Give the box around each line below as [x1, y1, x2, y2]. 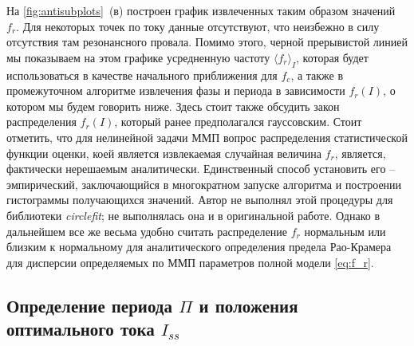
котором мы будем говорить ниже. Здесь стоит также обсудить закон [6, 97, 340, 114]
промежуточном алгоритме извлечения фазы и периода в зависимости [6, 82, 345, 99]
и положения [199, 293, 298, 317]
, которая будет [296, 49, 369, 65]
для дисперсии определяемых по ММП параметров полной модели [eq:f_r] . [6, 254, 374, 270]
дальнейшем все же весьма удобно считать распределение [6, 222, 288, 239]
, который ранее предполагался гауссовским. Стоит [114, 113, 362, 130]
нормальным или [304, 222, 386, 239]
